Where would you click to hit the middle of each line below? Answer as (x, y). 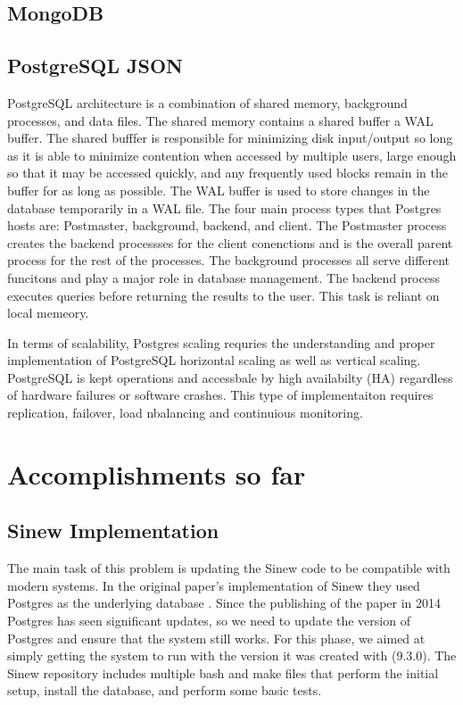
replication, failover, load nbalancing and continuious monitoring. (185, 413)
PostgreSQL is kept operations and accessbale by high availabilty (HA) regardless (230, 377)
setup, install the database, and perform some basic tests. (165, 690)
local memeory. (48, 313)
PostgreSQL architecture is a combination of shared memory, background (207, 102)
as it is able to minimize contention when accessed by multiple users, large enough (232, 155)
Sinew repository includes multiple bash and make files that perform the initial (223, 672)
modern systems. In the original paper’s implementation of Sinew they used (214, 585)
